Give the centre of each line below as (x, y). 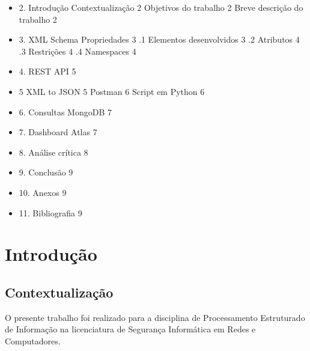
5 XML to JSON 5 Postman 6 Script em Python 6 (112, 91)
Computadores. (33, 340)
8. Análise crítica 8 (53, 152)
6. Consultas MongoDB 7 (65, 111)
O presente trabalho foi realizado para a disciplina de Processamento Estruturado (155, 317)
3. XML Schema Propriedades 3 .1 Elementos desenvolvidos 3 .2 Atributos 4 (159, 39)
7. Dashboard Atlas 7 (58, 132)
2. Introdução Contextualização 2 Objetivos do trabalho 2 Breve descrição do (161, 7)
